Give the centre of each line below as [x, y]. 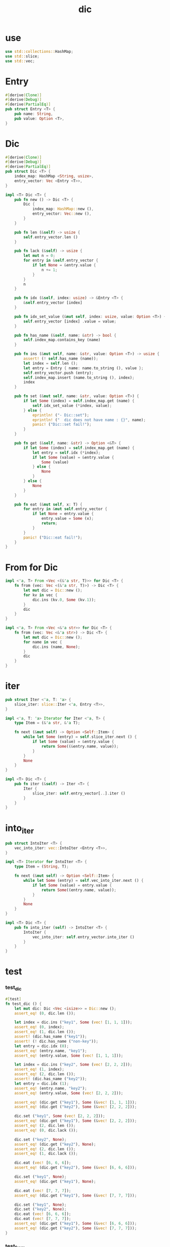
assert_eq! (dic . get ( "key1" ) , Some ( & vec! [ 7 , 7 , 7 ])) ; [76, 1195]
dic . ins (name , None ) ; [56, 647]
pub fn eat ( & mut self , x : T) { [48, 504]
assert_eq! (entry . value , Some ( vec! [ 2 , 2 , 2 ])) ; [69, 1093]
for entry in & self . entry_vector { [61, 260]
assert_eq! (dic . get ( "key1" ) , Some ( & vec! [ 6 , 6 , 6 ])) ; [76, 1224]
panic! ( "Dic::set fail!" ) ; [62, 425]
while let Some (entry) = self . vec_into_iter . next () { [83, 881]
